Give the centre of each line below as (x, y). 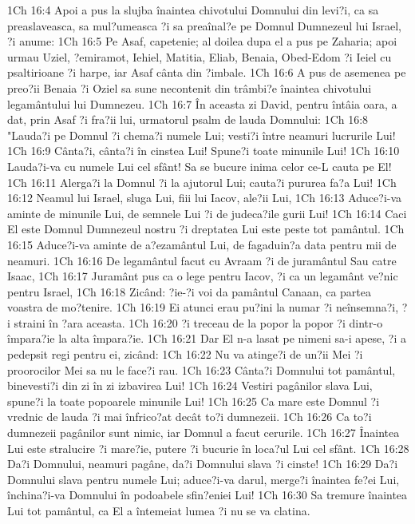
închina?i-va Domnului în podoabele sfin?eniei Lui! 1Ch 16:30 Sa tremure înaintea (207, 495)
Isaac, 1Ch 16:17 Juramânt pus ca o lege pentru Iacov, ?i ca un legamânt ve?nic (203, 276)
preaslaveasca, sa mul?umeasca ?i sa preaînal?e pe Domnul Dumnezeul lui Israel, (205, 25)
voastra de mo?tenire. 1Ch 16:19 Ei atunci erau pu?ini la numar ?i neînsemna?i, (203, 307)
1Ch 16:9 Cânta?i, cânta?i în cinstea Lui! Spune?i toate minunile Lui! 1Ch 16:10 (204, 151)
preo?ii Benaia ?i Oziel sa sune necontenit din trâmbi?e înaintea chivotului (190, 87)
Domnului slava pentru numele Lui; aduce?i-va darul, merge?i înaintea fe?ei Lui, (204, 479)
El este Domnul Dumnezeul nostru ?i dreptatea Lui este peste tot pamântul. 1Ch (206, 229)
